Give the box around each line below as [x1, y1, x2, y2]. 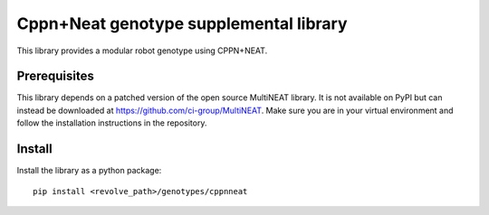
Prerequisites [16, 69, 94, 84]
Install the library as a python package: [16, 165, 162, 176]
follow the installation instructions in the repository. [16, 117, 207, 128]
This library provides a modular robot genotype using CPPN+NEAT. [16, 45, 268, 56]
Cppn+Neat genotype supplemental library [16, 14, 348, 33]
